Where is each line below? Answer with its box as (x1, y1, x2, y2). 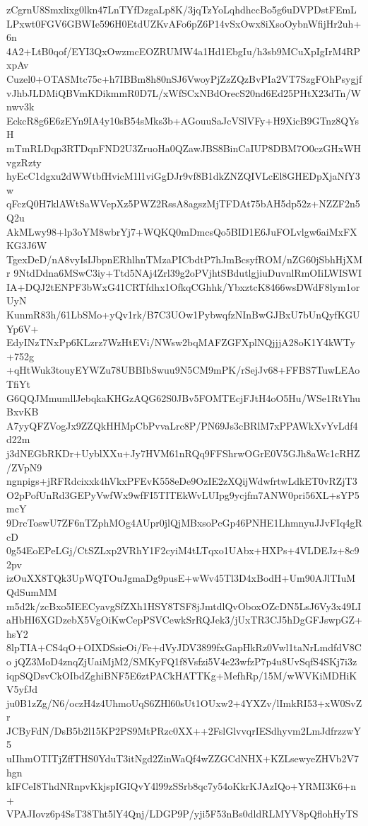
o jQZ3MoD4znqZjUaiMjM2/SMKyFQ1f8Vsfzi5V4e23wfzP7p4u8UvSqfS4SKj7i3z (6, 653, 357, 668)
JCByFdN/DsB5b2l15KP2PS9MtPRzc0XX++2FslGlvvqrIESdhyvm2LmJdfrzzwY (6, 723, 361, 738)
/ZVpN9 (6, 459, 42, 474)
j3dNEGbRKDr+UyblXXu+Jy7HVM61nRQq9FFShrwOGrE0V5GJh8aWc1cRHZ (6, 446, 360, 460)
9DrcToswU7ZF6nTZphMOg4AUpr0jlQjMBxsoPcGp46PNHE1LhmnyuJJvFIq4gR (6, 515, 362, 529)
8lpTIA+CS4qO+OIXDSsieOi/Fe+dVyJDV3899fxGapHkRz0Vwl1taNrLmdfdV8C (6, 640, 362, 655)
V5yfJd (6, 682, 38, 696)
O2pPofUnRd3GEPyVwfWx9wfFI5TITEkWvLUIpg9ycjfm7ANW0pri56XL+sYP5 (6, 487, 360, 502)
